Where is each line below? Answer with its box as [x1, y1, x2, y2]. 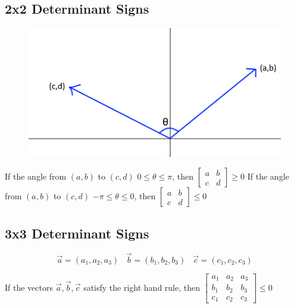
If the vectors [5, 281, 53, 293]
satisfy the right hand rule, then [83, 281, 201, 293]
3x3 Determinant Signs [5, 224, 149, 242]
